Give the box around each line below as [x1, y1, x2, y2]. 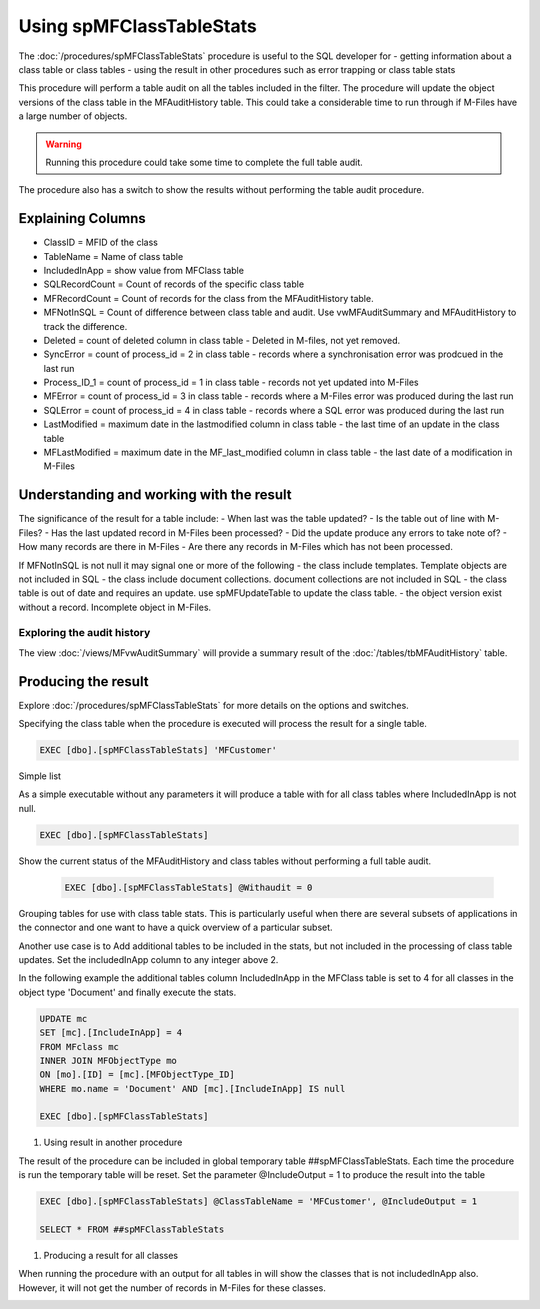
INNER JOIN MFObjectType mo [39, 1055, 177, 1066]
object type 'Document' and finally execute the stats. [18, 986, 237, 998]
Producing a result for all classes [43, 1250, 179, 1261]
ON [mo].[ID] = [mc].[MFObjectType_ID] [39, 1069, 235, 1080]
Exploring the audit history [18, 626, 151, 640]
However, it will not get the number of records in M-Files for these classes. [18, 1281, 327, 1294]
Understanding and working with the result [18, 486, 292, 504]
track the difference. [43, 320, 128, 332]
